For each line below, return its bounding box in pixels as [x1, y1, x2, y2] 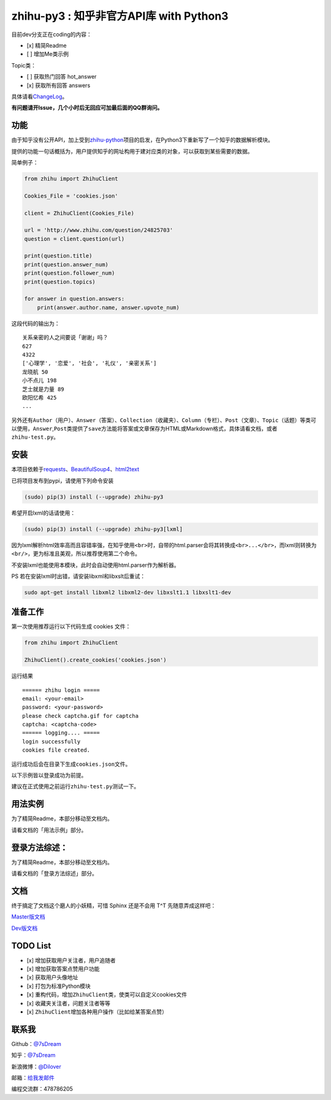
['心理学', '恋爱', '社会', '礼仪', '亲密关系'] [22, 360, 157, 367]
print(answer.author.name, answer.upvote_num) [37, 304, 180, 311]
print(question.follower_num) [24, 270, 115, 277]
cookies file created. [22, 747, 91, 754]
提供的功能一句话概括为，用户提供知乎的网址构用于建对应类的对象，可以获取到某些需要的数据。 [11, 147, 253, 155]
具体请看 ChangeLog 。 [11, 93, 68, 100]
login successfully [22, 738, 81, 745]
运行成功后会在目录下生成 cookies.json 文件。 [11, 760, 131, 767]
